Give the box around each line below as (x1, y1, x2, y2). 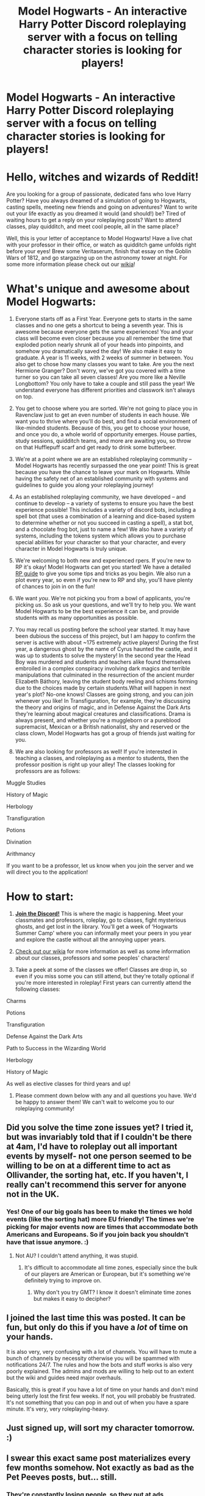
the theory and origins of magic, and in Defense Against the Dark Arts (15, 703, 191, 711)
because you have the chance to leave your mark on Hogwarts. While (15, 469, 190, 476)
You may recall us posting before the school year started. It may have (15, 626, 190, 633)
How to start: (6, 890, 74, 904)
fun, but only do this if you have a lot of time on (6, 1322, 189, 1332)
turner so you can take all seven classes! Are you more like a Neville (15, 373, 186, 381)
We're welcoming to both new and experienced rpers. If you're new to (15, 557, 192, 564)
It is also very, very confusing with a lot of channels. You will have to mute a (6, 1348, 197, 1355)
